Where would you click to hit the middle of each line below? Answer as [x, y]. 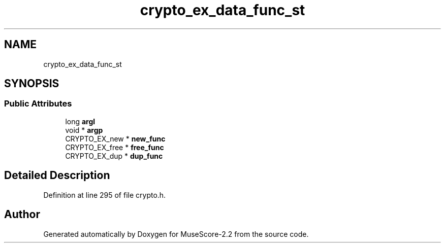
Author [22, 215]
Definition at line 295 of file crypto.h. [105, 195]
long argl [80, 121]
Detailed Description [57, 175]
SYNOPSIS [32, 84]
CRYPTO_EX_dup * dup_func [114, 156]
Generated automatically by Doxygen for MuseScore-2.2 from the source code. [176, 234]
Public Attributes [38, 104]
